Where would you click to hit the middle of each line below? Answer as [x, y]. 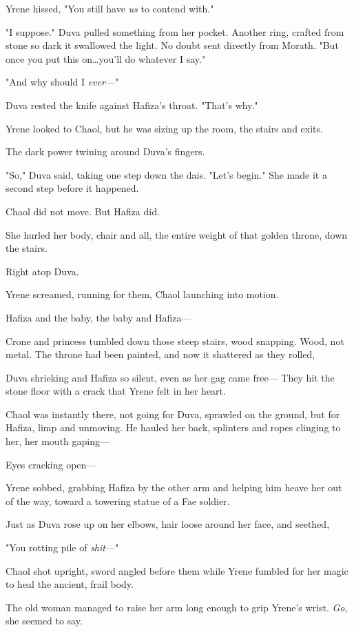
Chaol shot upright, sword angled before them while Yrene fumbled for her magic [177, 570]
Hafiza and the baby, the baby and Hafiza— [98, 317]
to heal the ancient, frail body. [70, 584]
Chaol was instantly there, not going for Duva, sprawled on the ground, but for [173, 414]
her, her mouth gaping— [58, 441]
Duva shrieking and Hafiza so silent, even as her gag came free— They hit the [170, 377]
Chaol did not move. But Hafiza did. [83, 211]
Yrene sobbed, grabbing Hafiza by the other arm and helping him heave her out [174, 487]
